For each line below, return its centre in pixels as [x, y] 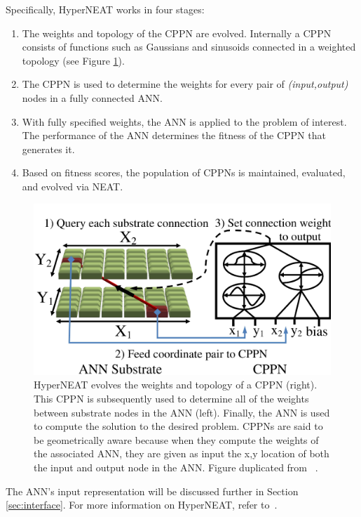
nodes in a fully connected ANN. [92, 97]
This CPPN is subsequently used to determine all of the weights [171, 399]
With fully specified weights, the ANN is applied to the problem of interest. [184, 121]
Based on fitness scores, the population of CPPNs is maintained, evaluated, [184, 172]
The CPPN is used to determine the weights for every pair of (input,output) [185, 84]
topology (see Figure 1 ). [73, 60]
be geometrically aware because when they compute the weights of [176, 439]
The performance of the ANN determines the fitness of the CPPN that [174, 135]
